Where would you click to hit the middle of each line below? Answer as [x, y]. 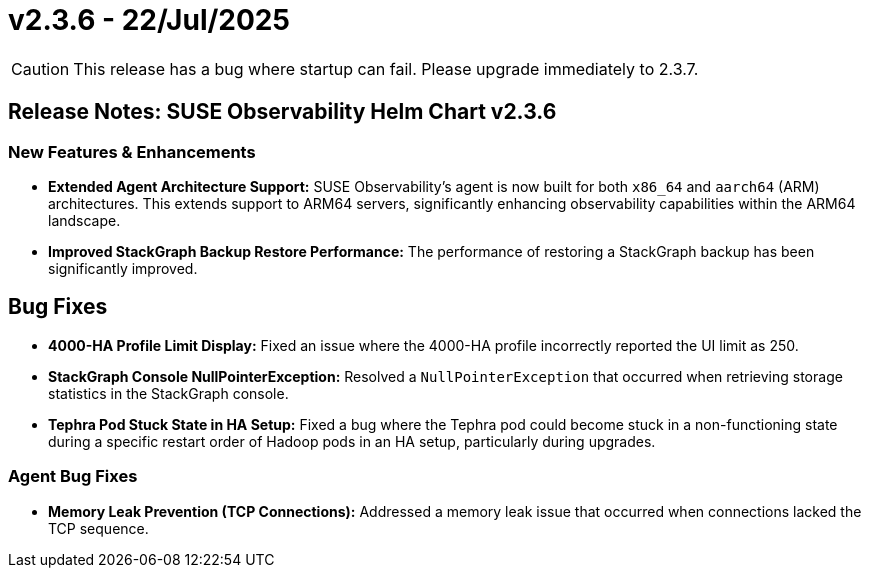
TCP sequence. [98, 528]
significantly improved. [123, 268]
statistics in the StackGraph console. [168, 393]
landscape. [84, 220]
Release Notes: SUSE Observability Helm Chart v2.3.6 [282, 112]
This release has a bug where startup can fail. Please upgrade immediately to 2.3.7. [386, 68]
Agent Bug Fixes [73, 476]
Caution [40, 68]
